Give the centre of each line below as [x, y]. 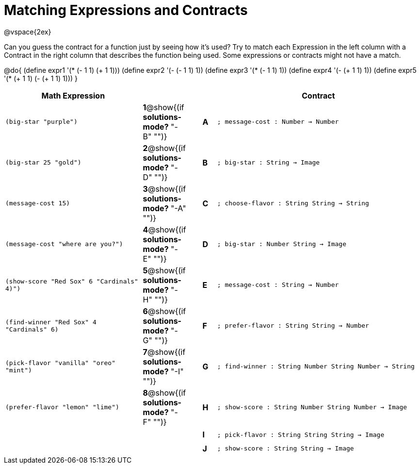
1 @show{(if [163, 107]
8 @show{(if [164, 393]
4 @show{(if [164, 229]
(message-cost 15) [38, 203]
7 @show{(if [164, 352]
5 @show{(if [164, 270]
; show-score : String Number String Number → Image [312, 407]
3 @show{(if [164, 189]
